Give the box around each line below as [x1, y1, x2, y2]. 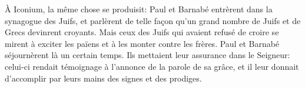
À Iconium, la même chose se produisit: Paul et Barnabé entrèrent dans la [5, 3, 273, 15]
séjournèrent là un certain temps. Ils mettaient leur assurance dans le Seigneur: [5, 49, 290, 61]
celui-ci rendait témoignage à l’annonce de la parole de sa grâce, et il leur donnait [5, 60, 299, 72]
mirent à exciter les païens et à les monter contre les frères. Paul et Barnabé [5, 37, 280, 49]
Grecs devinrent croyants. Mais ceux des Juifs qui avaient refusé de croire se [5, 26, 279, 38]
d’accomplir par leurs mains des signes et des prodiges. [5, 72, 202, 84]
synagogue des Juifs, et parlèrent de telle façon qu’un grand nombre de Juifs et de [5, 14, 301, 26]
